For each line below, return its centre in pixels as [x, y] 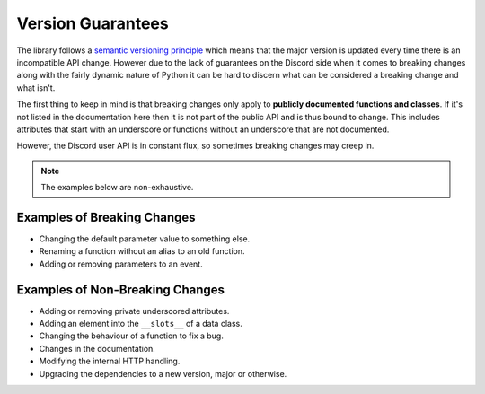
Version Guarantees [93, 23]
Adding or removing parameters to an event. [121, 264]
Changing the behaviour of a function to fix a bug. [131, 336]
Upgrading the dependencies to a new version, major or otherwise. [163, 373]
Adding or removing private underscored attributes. [134, 311]
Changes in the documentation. [97, 348]
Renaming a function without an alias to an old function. [142, 251]
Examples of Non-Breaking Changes [120, 289]
